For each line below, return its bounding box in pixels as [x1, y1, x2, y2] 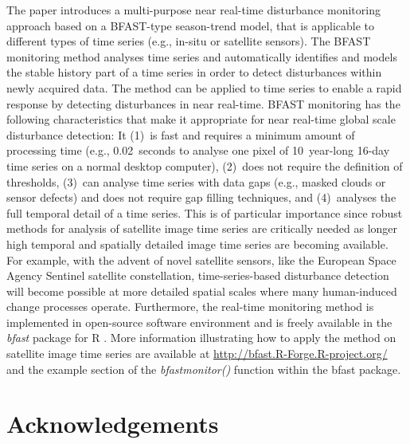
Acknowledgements [6, 407, 219, 440]
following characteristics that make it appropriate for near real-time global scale [6, 111, 396, 128]
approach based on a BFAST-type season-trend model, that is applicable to [6, 17, 374, 33]
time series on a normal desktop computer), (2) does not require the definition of [6, 157, 403, 174]
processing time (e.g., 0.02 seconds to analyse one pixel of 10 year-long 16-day [6, 142, 390, 159]
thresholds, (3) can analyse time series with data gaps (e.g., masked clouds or [6, 173, 386, 190]
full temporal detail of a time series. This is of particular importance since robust [6, 204, 403, 221]
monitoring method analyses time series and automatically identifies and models [6, 48, 397, 65]
